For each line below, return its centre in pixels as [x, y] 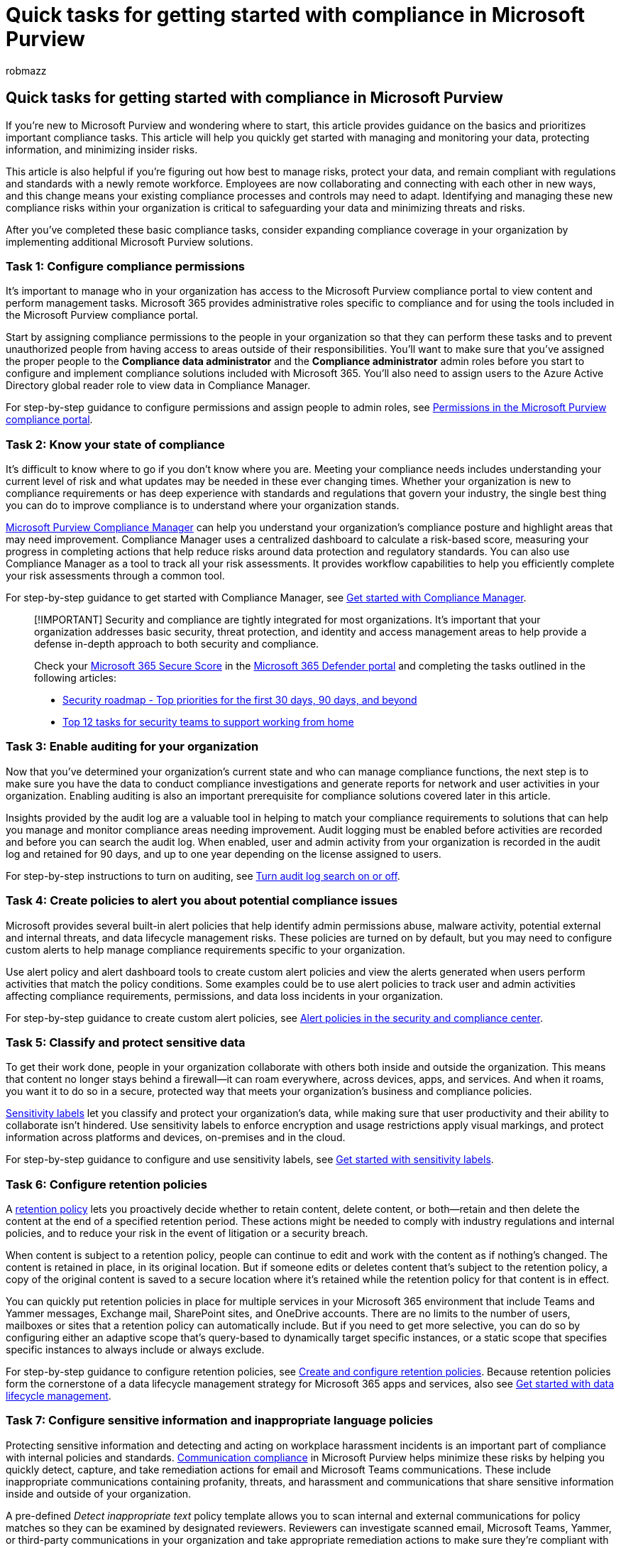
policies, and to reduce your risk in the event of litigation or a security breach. [187, 1233]
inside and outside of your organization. [99, 1493]
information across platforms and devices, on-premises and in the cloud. [176, 1138]
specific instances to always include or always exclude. [135, 1350]
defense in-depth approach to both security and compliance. [177, 644]
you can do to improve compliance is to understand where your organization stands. [203, 506]
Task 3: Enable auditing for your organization [132, 747]
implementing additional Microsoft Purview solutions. [130, 241]
